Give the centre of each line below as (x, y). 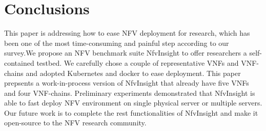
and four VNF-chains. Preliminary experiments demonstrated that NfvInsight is (130, 93)
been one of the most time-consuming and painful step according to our (117, 43)
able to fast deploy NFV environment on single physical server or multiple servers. (133, 103)
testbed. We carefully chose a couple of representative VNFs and (138, 62)
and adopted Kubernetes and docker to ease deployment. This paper (133, 73)
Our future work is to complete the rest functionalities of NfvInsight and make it (131, 112)
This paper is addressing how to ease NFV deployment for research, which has (127, 33)
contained (19, 62)
